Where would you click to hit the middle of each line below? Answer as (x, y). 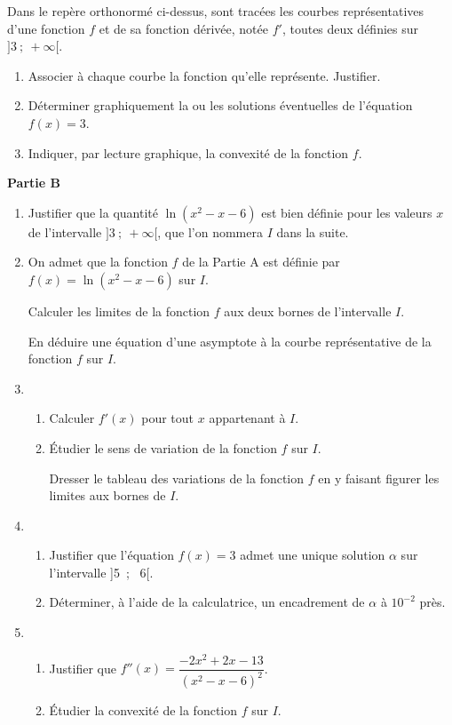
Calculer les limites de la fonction (119, 311)
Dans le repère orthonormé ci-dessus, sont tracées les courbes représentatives (216, 11)
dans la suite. (313, 231)
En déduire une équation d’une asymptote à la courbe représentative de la (230, 341)
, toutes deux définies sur (350, 28)
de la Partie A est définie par (261, 262)
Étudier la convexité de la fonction (143, 710)
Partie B (34, 183)
